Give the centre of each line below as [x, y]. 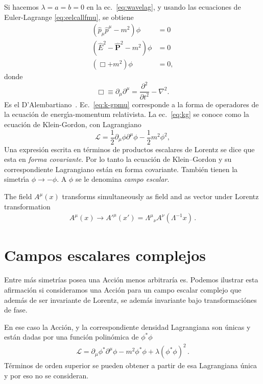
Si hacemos [21, 7]
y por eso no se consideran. [46, 376]
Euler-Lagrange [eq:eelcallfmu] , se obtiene [69, 17]
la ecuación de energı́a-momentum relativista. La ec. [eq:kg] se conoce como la [127, 114]
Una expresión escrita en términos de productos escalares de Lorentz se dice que [129, 149]
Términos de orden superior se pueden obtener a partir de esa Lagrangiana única [131, 365]
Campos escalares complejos [105, 255]
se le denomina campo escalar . [122, 179]
